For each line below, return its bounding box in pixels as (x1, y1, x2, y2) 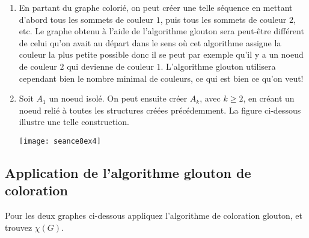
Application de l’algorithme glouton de (5, 163, 251, 182)
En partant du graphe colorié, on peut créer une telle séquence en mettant (19, 1, 293, 13)
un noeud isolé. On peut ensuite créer (49, 92, 188, 105)
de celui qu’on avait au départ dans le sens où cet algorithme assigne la (19, 36, 281, 49)
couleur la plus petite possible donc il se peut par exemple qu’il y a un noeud (19, 48, 304, 61)
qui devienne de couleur (67, 59, 154, 72)
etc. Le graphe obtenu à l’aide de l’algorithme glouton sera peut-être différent (19, 25, 304, 37)
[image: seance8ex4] (19, 136, 101, 145)
